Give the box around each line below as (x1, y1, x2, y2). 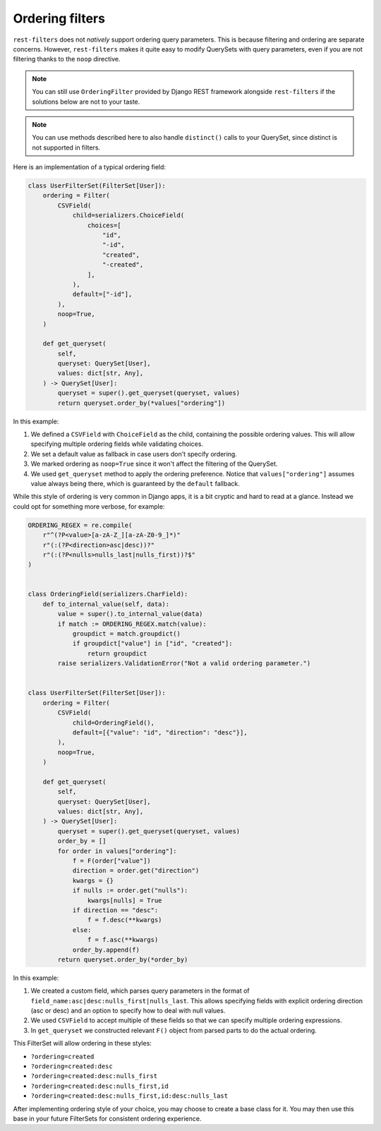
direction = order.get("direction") (72, 866, 200, 875)
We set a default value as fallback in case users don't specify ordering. (30, 449, 238, 458)
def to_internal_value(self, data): (42, 600, 169, 608)
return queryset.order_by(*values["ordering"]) (57, 399, 226, 407)
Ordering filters (13, 11, 106, 26)
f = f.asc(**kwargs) (87, 936, 159, 944)
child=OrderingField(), (72, 718, 155, 727)
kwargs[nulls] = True (87, 896, 162, 905)
